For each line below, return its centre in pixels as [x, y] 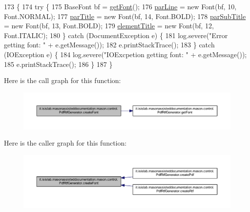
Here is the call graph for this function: [62, 80]
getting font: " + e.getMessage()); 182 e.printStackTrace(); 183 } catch [109, 45]
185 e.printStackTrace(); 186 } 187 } [58, 64]
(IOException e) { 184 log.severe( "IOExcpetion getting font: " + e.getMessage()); [125, 54]
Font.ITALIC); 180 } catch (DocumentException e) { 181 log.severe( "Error [116, 35]
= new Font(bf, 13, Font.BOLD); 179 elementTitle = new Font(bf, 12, [109, 26]
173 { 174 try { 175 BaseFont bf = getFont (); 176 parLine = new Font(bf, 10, [120, 6]
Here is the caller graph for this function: [65, 143]
